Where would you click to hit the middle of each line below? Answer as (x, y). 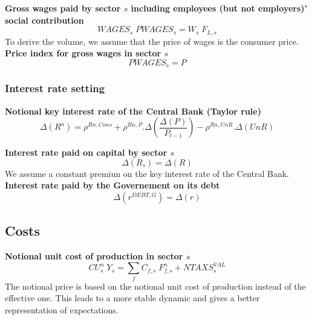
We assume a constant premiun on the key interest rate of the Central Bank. (147, 173)
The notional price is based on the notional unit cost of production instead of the (155, 286)
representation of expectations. (62, 309)
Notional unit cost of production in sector (94, 256)
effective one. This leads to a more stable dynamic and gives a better (132, 298)
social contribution (44, 20)
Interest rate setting (55, 88)
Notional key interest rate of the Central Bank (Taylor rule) (133, 111)
